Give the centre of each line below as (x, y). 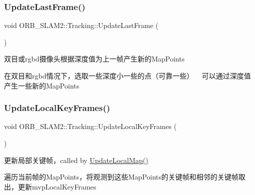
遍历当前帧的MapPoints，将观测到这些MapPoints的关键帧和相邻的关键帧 (121, 177)
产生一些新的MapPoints (42, 85)
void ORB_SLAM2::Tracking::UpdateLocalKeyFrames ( (90, 126)
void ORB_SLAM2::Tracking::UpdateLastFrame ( (81, 25)
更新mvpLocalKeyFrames (57, 186)
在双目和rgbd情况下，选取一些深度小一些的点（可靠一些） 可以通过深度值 (127, 75)
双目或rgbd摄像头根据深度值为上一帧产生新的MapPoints (94, 59)
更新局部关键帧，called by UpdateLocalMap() (76, 160)
